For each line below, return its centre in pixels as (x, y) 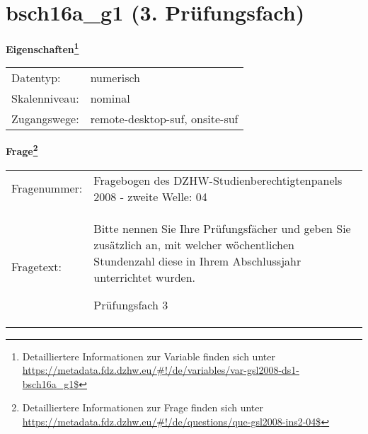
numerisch (115, 78)
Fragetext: (36, 266)
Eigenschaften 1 (42, 48)
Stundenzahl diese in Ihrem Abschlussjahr (197, 261)
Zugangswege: (45, 119)
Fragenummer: (47, 188)
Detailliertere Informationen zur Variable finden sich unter (149, 356)
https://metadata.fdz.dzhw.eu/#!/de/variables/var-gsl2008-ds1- (161, 370)
